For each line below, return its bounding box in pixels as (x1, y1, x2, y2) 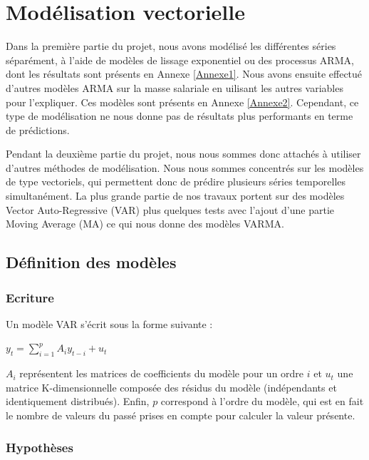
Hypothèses (6, 438, 73, 456)
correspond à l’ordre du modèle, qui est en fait (160, 394, 364, 409)
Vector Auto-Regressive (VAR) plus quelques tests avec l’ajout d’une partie (6, 202, 334, 217)
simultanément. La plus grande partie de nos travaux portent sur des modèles (6, 188, 345, 203)
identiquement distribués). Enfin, (6, 394, 150, 409)
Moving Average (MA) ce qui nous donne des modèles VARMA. (6, 216, 284, 231)
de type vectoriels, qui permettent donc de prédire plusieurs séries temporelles (6, 174, 346, 189)
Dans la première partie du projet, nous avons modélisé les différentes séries (6, 39, 336, 53)
